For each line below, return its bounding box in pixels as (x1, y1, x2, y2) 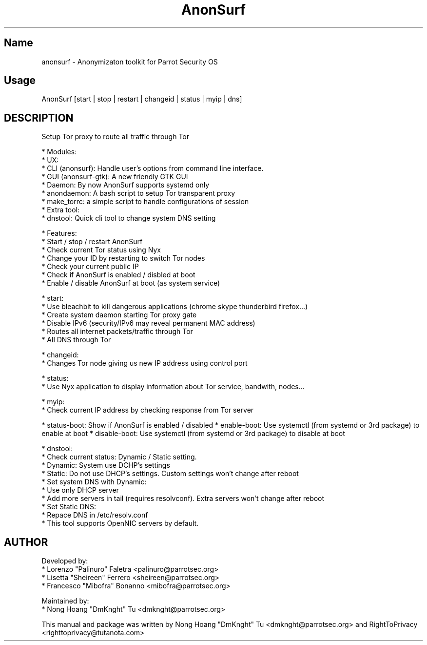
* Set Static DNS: (41, 502, 97, 511)
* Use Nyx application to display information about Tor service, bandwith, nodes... (41, 382, 305, 391)
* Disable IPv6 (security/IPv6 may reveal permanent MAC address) (41, 319, 255, 328)
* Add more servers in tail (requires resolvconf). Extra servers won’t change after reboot (41, 494, 325, 503)
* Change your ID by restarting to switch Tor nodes (41, 254, 205, 263)
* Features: (41, 229, 77, 238)
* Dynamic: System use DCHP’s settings (41, 461, 170, 470)
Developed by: (41, 557, 88, 565)
